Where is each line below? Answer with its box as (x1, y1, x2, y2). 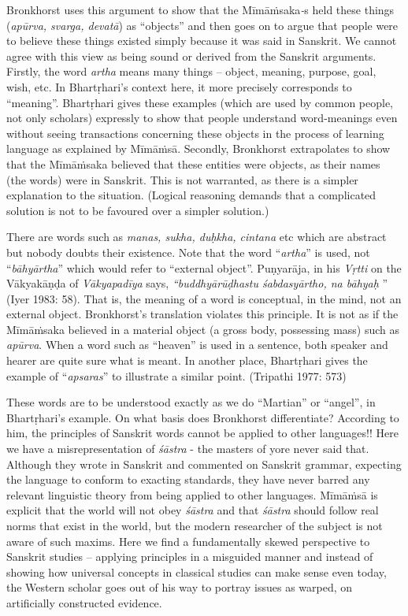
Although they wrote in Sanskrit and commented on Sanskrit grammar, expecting (6, 455, 402, 472)
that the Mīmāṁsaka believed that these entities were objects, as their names (6, 155, 380, 172)
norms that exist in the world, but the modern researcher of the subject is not (6, 518, 383, 533)
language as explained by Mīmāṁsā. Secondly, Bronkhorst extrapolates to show (6, 140, 391, 157)
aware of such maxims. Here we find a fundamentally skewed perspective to (6, 533, 370, 549)
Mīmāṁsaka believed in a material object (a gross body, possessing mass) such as (6, 321, 400, 337)
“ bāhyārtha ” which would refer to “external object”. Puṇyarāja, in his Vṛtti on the (6, 259, 402, 276)
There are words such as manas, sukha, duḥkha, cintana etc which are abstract (6, 228, 387, 245)
